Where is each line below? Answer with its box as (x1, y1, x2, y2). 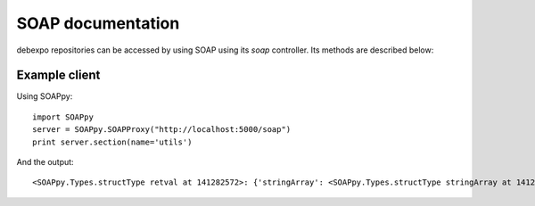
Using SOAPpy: (16, 91, 73, 102)
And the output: (16, 157, 75, 168)
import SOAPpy (32, 111, 94, 122)
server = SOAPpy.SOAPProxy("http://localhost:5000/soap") (32, 125, 292, 135)
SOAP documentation (16, 13, 180, 33)
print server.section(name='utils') (32, 136, 193, 147)
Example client (16, 68, 101, 83)
